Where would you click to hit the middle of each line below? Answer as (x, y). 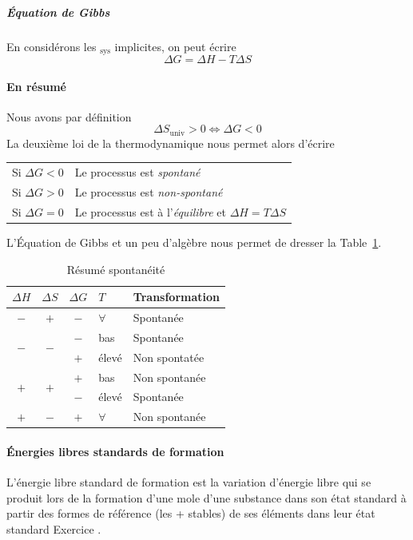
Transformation (176, 297)
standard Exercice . (54, 528)
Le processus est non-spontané (149, 192)
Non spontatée (169, 357)
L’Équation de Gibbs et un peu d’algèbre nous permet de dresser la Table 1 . (194, 242)
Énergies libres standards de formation (115, 451)
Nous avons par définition (69, 116)
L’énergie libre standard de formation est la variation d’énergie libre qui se (189, 482)
